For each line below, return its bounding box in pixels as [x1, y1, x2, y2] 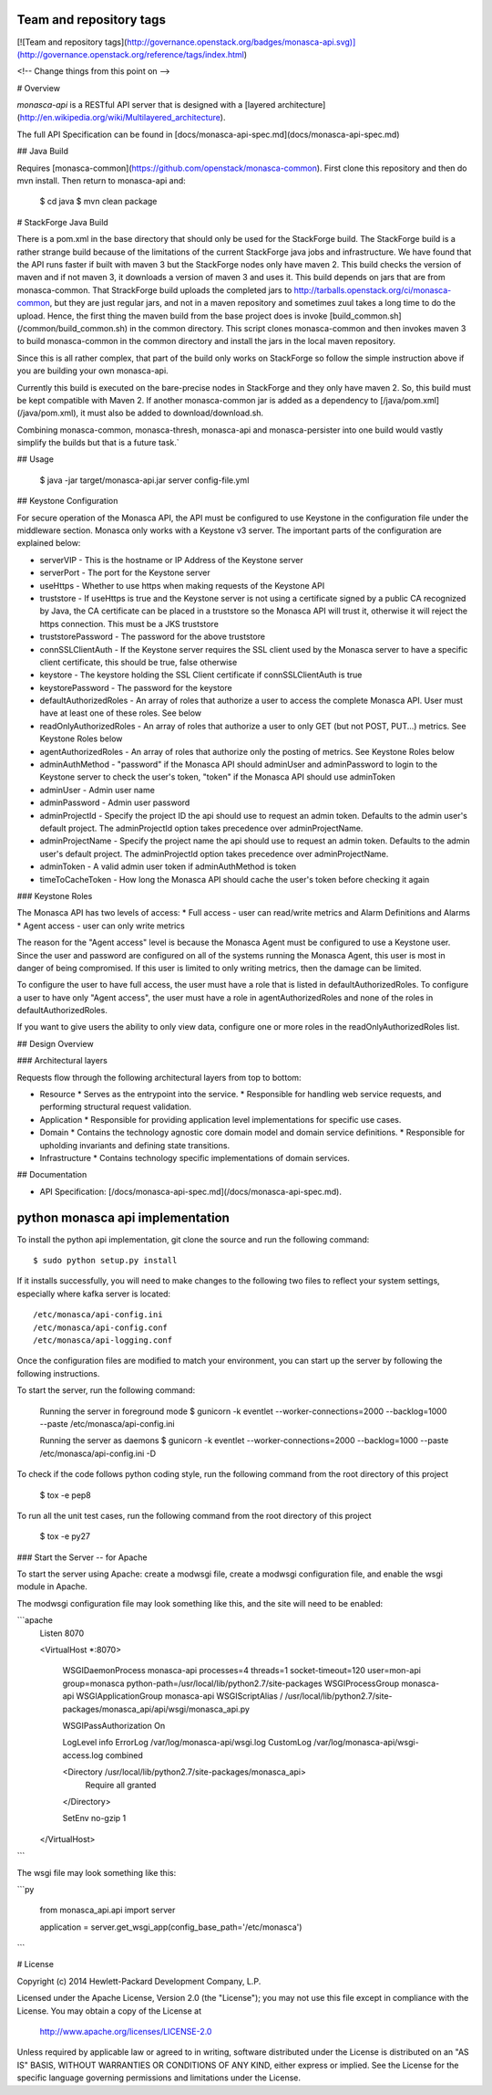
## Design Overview [16, 1038, 95, 1049]
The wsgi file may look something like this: [16, 1867, 177, 1878]
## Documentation [16, 1169, 87, 1180]
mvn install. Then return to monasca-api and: [16, 175, 186, 186]
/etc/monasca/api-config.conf [33, 1322, 169, 1333]
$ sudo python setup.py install [33, 1255, 178, 1266]
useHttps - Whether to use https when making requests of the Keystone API [39, 580, 325, 591]
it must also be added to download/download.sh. [80, 407, 264, 419]
